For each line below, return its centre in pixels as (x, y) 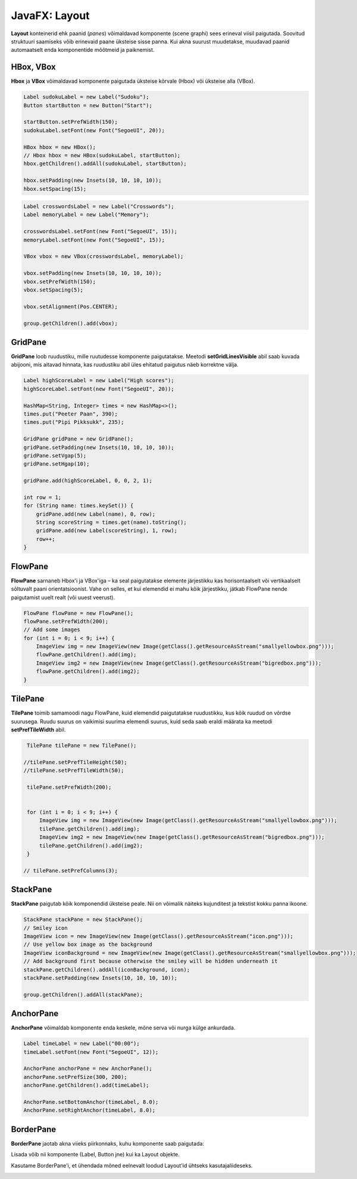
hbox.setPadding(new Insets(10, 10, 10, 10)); (93, 181)
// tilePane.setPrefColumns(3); (71, 871)
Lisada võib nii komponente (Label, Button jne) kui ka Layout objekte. (95, 1155)
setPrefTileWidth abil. (38, 730)
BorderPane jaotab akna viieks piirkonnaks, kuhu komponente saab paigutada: (108, 1143)
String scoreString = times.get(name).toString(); (111, 522)
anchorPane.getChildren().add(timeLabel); (86, 1085)
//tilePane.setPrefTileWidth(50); (74, 771)
